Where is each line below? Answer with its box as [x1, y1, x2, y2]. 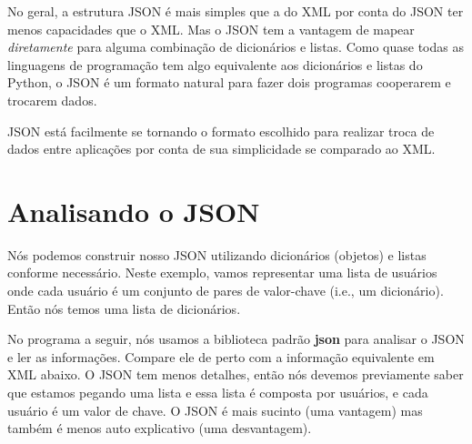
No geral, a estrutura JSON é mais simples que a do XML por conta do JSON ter [7, 2, 464, 20]
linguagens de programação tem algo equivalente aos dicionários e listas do [7, 55, 423, 74]
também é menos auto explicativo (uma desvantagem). [7, 419, 312, 438]
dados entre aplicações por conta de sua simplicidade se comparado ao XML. [7, 139, 436, 158]
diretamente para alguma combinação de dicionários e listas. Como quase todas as [7, 37, 464, 56]
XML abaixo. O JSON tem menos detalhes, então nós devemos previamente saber [7, 365, 464, 384]
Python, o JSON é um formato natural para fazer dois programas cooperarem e [7, 73, 451, 92]
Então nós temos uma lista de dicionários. [7, 298, 241, 318]
